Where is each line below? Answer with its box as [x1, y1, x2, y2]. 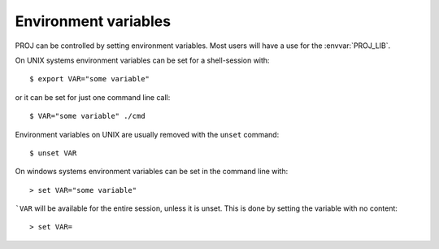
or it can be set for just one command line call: [15, 92, 171, 102]
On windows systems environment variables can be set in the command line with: [15, 167, 289, 177]
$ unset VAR [29, 148, 77, 158]
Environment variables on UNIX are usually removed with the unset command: [15, 129, 280, 139]
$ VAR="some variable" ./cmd [29, 111, 146, 121]
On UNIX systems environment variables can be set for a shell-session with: [15, 55, 270, 65]
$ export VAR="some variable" [29, 74, 150, 84]
